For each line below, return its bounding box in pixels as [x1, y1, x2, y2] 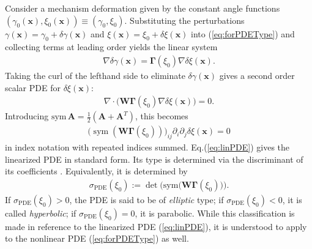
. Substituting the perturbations [124, 13, 245, 26]
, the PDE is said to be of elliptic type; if [69, 193, 224, 206]
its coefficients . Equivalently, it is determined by [5, 165, 188, 177]
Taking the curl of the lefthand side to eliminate [5, 69, 185, 82]
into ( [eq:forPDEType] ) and [191, 27, 295, 40]
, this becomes [135, 110, 188, 122]
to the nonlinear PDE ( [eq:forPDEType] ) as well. [5, 232, 189, 245]
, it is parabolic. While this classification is [135, 206, 295, 219]
